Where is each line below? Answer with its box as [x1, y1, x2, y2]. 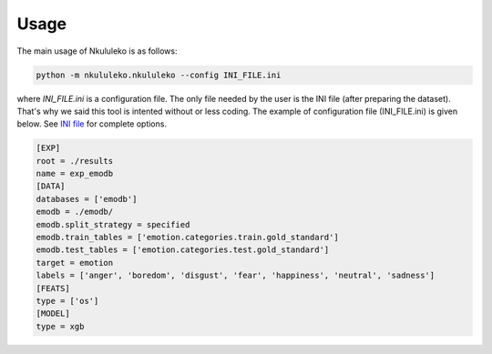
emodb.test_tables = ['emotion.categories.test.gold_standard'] [36, 245, 330, 255]
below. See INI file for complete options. [16, 118, 168, 129]
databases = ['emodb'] [36, 194, 138, 204]
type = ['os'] [36, 296, 99, 306]
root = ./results [36, 156, 114, 166]
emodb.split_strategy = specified [36, 219, 190, 229]
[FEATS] [36, 283, 70, 293]
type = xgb [36, 321, 85, 331]
